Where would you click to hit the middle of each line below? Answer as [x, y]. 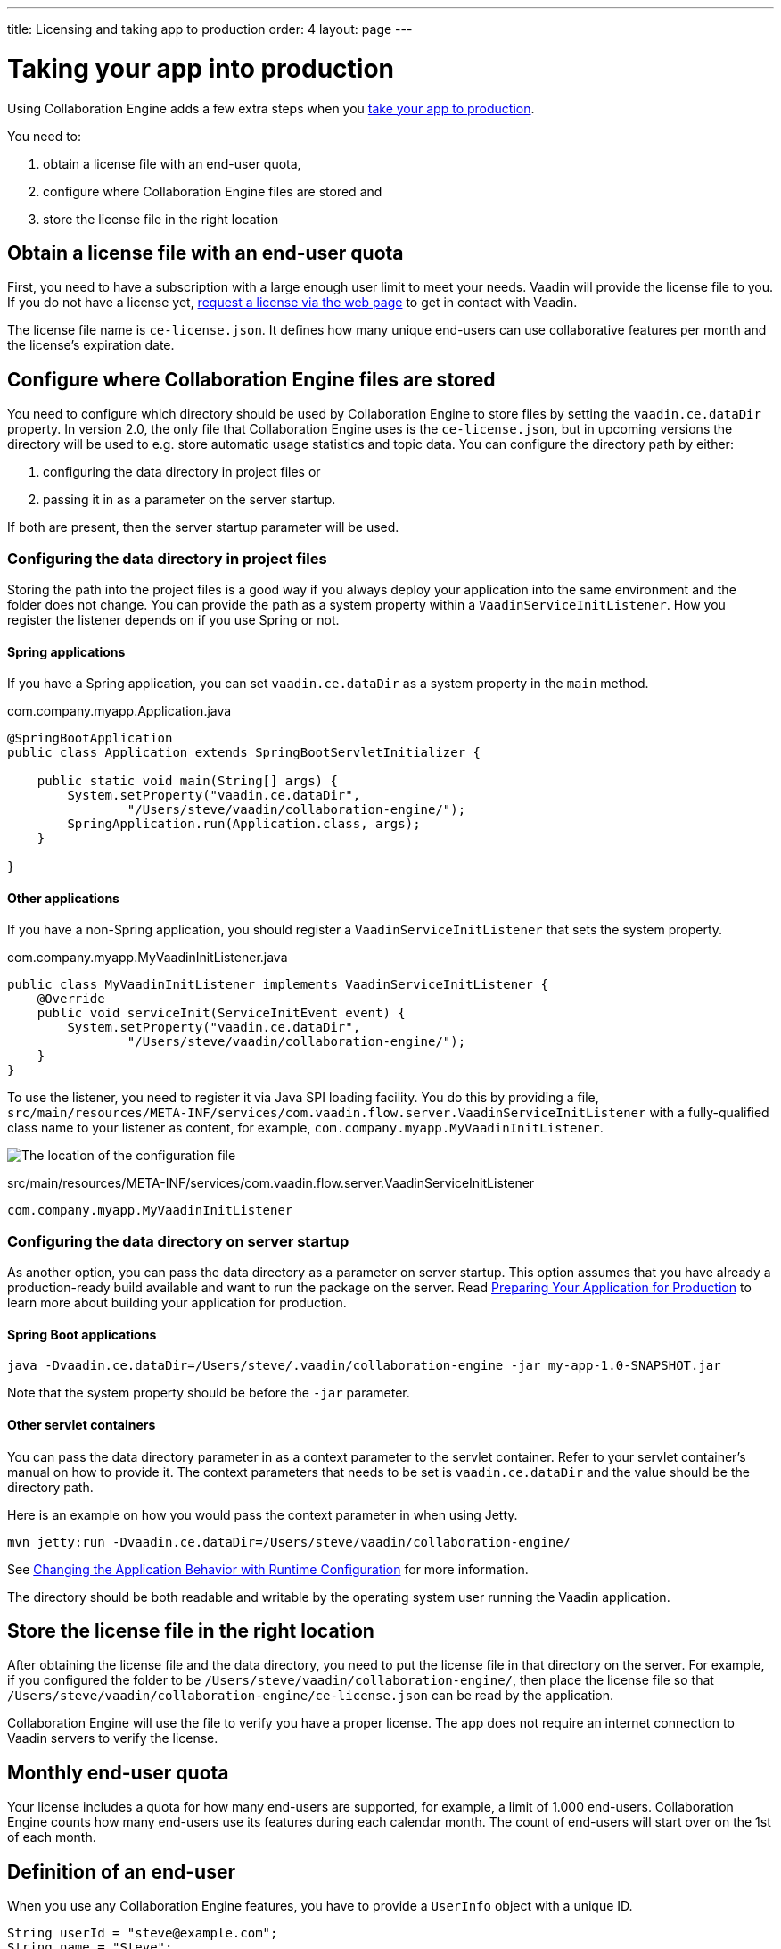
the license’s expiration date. [91, 345]
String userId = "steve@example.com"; [143, 1933]
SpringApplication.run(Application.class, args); [244, 824]
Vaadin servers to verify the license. [113, 1738]
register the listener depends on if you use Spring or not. [173, 619]
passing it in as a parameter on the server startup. [189, 500]
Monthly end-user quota [118, 1772]
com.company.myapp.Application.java [119, 711]
